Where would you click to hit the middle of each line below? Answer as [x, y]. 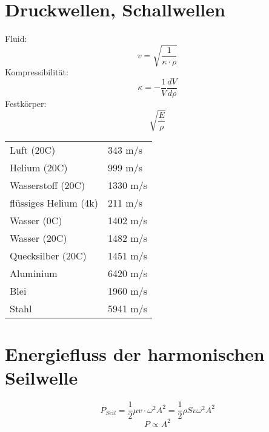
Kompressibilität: [37, 72]
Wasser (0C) [36, 221]
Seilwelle [42, 378]
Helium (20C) [39, 168]
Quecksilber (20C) [48, 256]
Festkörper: [26, 103]
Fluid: [16, 39]
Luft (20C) [33, 150]
